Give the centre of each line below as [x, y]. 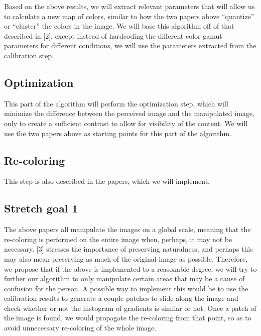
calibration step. [29, 55]
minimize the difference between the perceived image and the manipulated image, [129, 113]
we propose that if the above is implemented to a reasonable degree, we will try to [130, 268]
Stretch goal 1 [41, 208]
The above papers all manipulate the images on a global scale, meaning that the [127, 229]
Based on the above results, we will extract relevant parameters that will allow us [129, 6]
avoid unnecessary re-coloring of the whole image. [80, 328]
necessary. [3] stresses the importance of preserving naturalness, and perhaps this [128, 249]
